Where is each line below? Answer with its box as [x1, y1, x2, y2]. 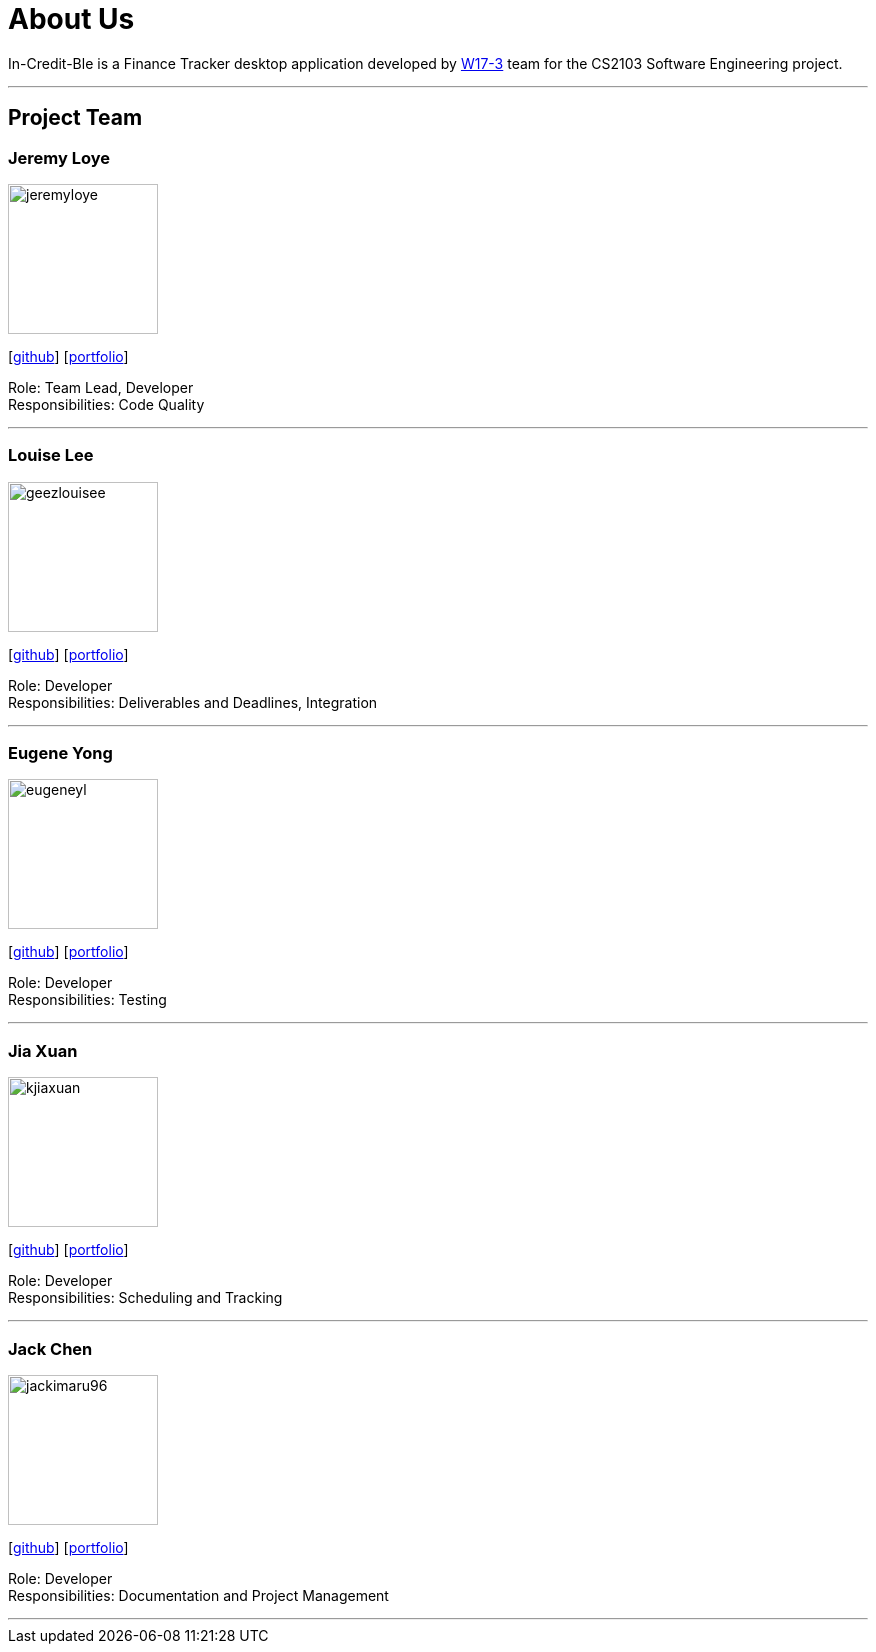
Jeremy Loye [8, 147, 110, 168]
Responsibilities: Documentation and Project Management [8, 1586, 389, 1604]
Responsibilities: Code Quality [8, 395, 205, 413]
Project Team [8, 105, 143, 131]
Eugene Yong [8, 743, 113, 764]
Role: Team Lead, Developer [8, 378, 194, 396]
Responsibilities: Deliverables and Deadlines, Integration [8, 693, 378, 711]
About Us [8, 2, 135, 36]
